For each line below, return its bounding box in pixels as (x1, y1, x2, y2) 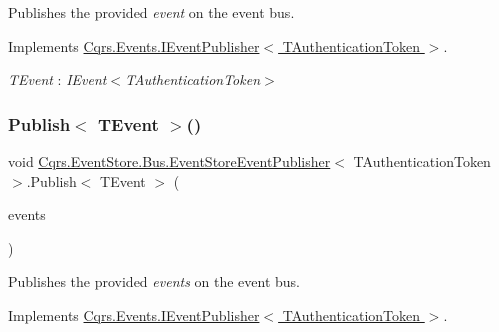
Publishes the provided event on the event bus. (8, 2, 295, 22)
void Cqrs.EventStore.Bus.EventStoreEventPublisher (8, 151, 331, 171)
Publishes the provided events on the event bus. (8, 271, 300, 292)
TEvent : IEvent (8, 69, 107, 90)
